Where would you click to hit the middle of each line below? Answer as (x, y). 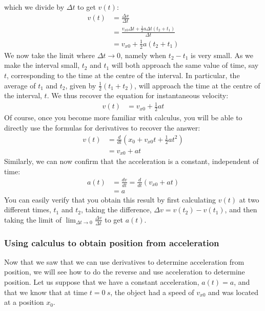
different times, (28, 209)
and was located (233, 292)
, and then (241, 209)
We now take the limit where (49, 55)
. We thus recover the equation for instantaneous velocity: (138, 95)
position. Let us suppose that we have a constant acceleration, (102, 282)
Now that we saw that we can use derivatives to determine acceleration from (124, 261)
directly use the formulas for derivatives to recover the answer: (102, 127)
